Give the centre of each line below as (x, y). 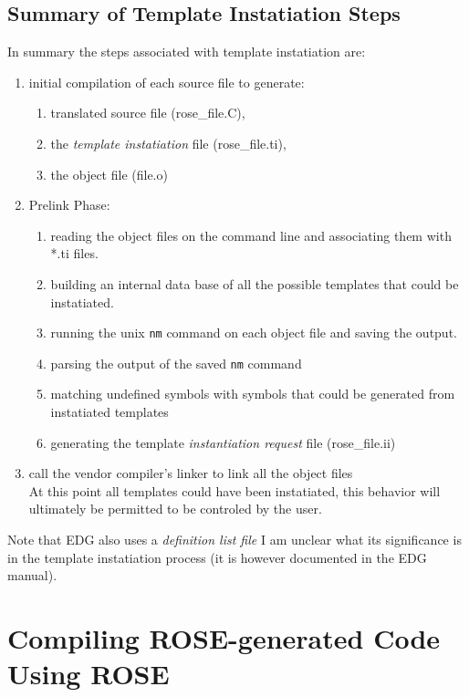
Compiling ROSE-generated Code (224, 637)
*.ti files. (74, 253)
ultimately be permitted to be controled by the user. (175, 509)
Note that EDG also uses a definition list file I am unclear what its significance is (234, 540)
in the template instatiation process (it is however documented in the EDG (217, 557)
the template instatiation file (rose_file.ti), (168, 143)
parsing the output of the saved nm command (176, 363)
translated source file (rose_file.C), (148, 113)
